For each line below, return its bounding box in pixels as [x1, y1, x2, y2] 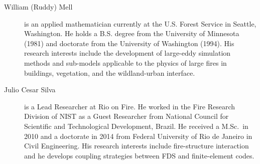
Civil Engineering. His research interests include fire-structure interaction [24, 140, 249, 151]
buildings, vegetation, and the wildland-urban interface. [24, 67, 195, 78]
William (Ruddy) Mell [4, 2, 73, 12]
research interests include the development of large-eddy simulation [24, 48, 231, 58]
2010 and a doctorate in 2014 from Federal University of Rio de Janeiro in [24, 130, 252, 141]
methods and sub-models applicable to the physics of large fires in [24, 57, 227, 68]
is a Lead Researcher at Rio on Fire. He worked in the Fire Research [24, 101, 235, 111]
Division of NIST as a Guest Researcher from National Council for [24, 111, 229, 121]
